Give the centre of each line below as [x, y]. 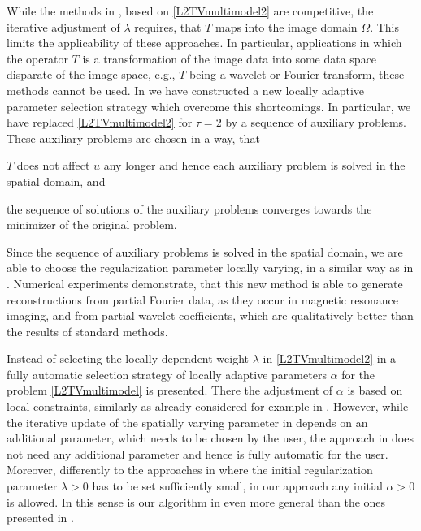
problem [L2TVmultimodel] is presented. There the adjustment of [170, 390]
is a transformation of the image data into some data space [230, 58]
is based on [375, 390]
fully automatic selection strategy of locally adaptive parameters [167, 374]
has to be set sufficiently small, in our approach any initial [237, 486]
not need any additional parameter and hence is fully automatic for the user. [197, 453]
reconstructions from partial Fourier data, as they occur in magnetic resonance [202, 299]
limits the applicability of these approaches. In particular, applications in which [204, 43]
